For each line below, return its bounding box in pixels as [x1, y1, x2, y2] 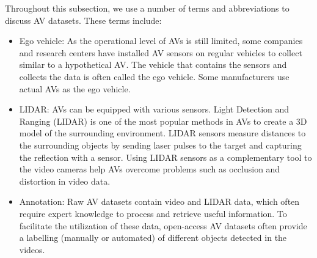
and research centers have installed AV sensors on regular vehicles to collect [19, 46, 302, 59]
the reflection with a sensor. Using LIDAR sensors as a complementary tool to [19, 150, 312, 163]
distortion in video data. [19, 174, 111, 187]
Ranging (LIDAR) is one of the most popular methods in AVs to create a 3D [19, 114, 307, 127]
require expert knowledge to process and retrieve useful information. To [19, 207, 287, 219]
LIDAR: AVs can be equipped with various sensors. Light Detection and [19, 103, 290, 116]
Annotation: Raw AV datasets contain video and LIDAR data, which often [19, 195, 300, 208]
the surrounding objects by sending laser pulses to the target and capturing [19, 138, 302, 151]
